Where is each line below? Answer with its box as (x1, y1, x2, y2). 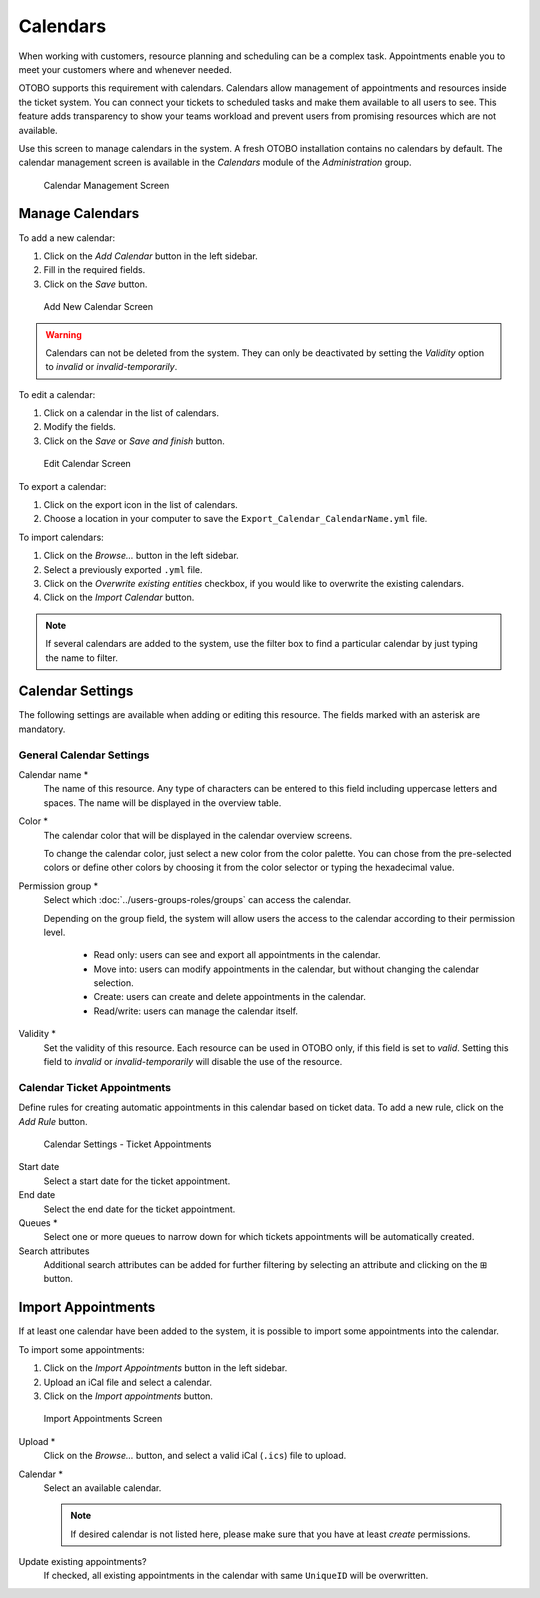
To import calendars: (18, 531, 104, 543)
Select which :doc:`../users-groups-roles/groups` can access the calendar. (43, 894, 352, 906)
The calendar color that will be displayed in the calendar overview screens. (43, 829, 353, 841)
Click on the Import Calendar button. (43, 591, 195, 604)
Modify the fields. (43, 421, 117, 433)
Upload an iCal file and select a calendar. (43, 1376, 212, 1388)
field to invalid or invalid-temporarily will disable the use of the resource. (43, 1056, 343, 1068)
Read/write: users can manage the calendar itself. (93, 1005, 299, 1017)
